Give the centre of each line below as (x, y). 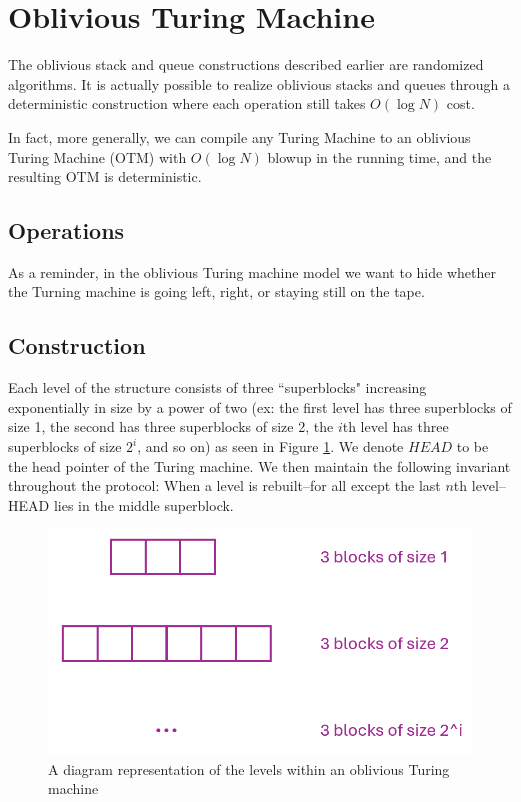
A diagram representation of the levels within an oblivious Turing (249, 768)
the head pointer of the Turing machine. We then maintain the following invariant (259, 465)
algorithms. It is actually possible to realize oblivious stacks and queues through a (259, 83)
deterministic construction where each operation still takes (187, 103)
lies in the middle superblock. (143, 504)
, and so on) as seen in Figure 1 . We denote (270, 446)
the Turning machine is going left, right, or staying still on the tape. (216, 291)
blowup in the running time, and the (379, 156)
